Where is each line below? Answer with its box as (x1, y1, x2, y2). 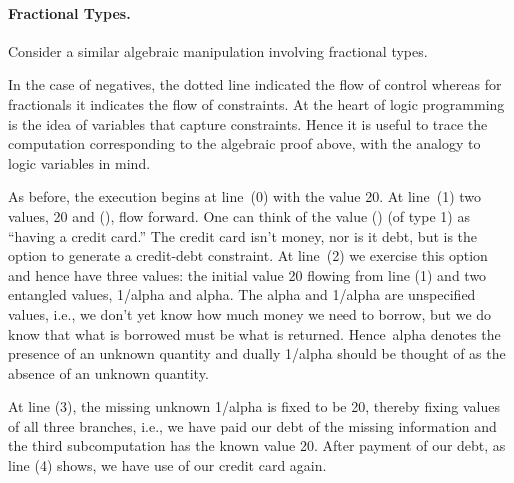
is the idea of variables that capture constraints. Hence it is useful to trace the (8, 113, 488, 134)
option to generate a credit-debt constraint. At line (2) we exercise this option (8, 245, 488, 266)
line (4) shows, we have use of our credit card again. (8, 455, 327, 476)
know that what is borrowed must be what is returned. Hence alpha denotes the (8, 323, 501, 344)
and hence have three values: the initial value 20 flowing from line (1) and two (8, 264, 487, 285)
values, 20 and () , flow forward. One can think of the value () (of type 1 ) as (8, 205, 470, 226)
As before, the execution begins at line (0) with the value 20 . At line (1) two (8, 186, 482, 207)
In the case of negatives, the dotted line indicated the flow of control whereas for (8, 74, 502, 95)
